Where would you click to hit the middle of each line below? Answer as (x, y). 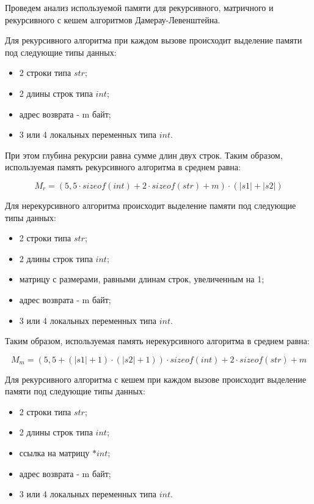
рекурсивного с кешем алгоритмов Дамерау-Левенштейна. (113, 19)
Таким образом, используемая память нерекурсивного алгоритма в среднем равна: (157, 341)
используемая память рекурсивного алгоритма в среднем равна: (123, 167)
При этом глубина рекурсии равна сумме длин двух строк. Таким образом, (144, 155)
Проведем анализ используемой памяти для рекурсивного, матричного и (139, 7)
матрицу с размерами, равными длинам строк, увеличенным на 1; (142, 279)
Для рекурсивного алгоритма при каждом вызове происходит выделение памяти (154, 40)
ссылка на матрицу (54, 453)
